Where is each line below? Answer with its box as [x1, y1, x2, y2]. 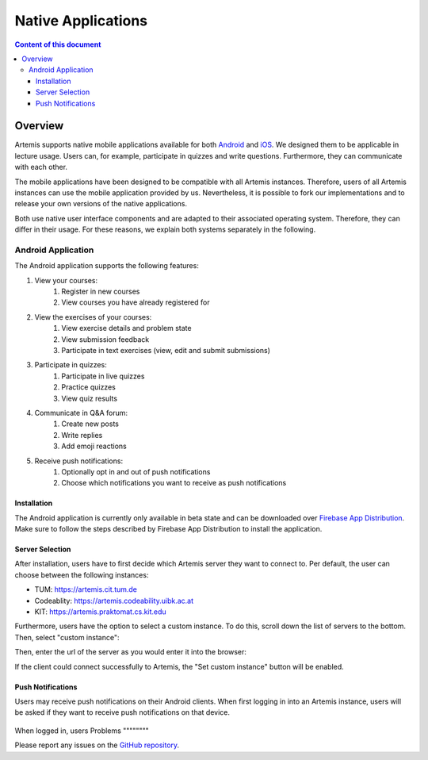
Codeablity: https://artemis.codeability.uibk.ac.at [34, 596, 194, 605]
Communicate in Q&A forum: [34, 408, 128, 417]
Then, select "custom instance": [14, 632, 120, 642]
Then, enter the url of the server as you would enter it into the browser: [14, 647, 247, 657]
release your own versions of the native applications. [14, 199, 188, 209]
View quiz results [61, 393, 118, 403]
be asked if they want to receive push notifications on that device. [14, 708, 230, 717]
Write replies [61, 430, 103, 439]
